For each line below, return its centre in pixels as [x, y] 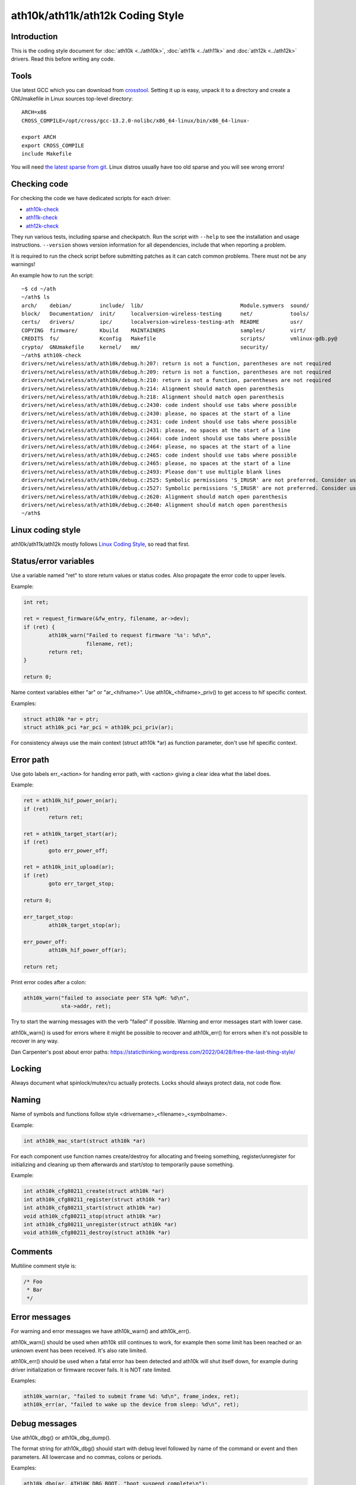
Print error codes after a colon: [48, 982]
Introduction [34, 37]
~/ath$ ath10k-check [51, 356]
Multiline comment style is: [44, 1266]
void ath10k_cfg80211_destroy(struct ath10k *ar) [97, 1233]
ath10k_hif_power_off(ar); [88, 950]
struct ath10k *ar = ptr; [61, 719]
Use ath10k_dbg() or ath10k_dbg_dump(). [61, 1437]
